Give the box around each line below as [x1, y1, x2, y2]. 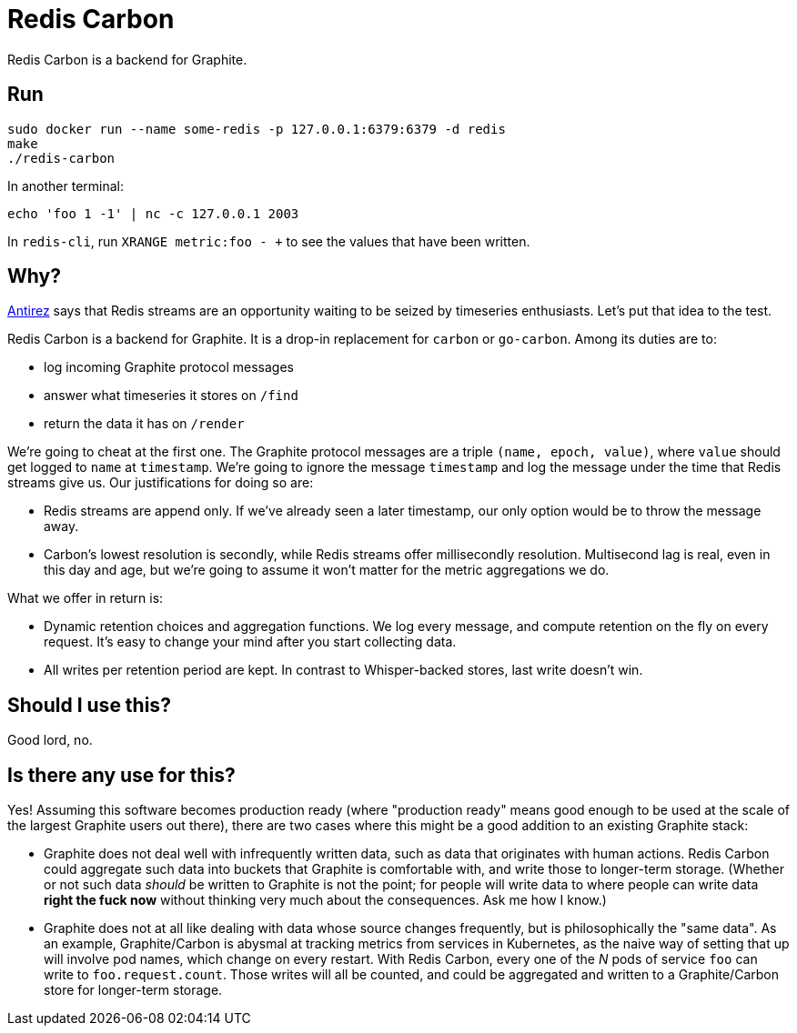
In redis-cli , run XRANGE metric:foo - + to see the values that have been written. [7, 233, 530, 249]
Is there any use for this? [7, 763, 236, 787]
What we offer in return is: [7, 590, 164, 607]
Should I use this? [7, 693, 171, 717]
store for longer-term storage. [44, 982, 223, 998]
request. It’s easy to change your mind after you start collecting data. [44, 634, 457, 650]
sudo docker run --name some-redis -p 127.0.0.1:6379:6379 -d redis [7, 121, 506, 136]
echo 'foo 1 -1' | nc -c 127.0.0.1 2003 [7, 206, 299, 221]
